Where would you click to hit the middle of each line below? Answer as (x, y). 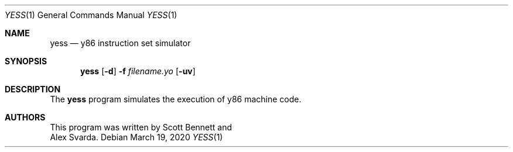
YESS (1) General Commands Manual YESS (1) (91, 15)
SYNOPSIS (26, 61)
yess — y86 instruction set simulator (120, 43)
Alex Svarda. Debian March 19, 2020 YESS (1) (136, 137)
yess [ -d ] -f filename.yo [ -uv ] (138, 71)
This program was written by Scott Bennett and (141, 127)
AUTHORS (25, 117)
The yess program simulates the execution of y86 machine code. (176, 99)
